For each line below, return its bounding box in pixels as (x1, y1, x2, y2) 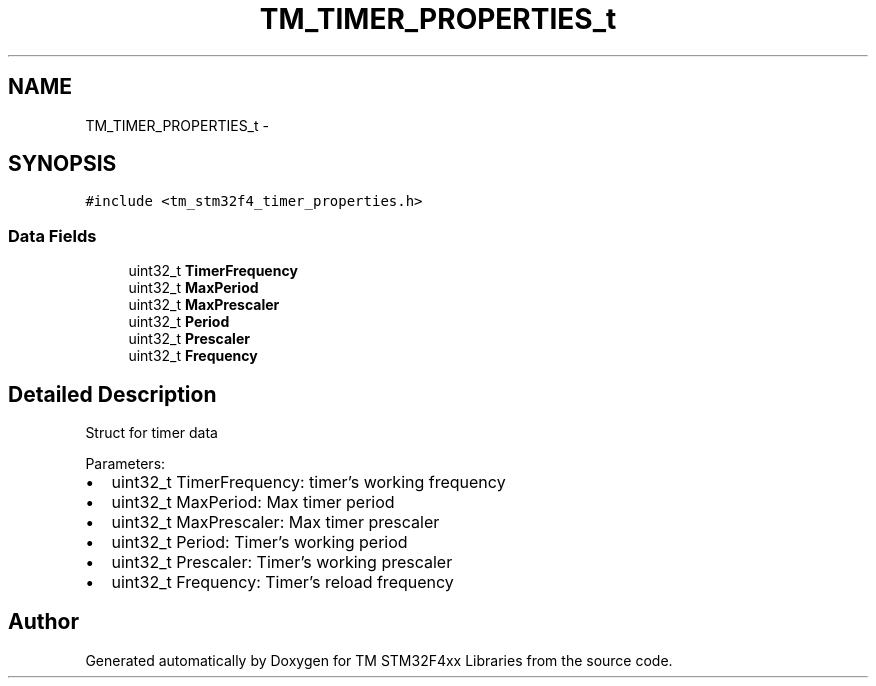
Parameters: (85, 455, 166, 473)
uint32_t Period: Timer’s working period (111, 532, 408, 553)
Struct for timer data (85, 424, 218, 442)
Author (8, 609, 79, 635)
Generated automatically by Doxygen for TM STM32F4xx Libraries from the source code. (85, 651, 673, 669)
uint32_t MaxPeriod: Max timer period (111, 492, 395, 513)
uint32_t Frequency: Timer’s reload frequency (111, 572, 454, 593)
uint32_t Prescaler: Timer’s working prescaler (111, 552, 453, 573)
